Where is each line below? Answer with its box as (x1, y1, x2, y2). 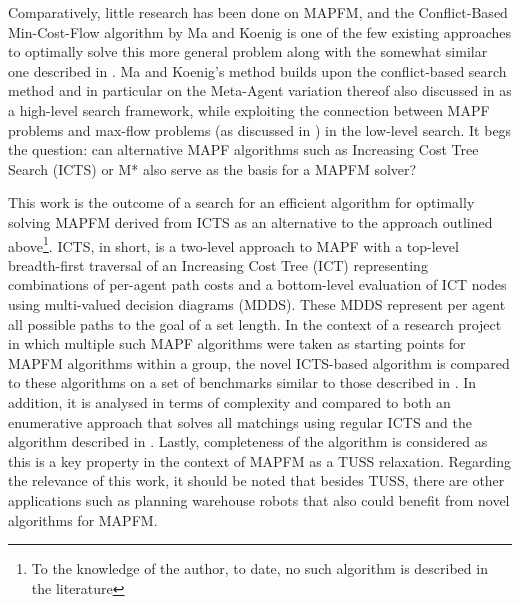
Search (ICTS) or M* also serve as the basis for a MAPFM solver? (8, 158, 417, 179)
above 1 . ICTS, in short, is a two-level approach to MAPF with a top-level (8, 232, 459, 256)
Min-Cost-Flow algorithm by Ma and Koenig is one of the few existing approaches (8, 21, 512, 42)
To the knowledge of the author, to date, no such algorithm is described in (31, 558, 488, 579)
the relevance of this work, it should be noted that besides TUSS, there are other (8, 470, 505, 491)
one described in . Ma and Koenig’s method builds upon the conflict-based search (8, 60, 507, 81)
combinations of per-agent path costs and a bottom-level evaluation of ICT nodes (8, 274, 507, 295)
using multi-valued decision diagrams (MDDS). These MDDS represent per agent (8, 293, 506, 314)
